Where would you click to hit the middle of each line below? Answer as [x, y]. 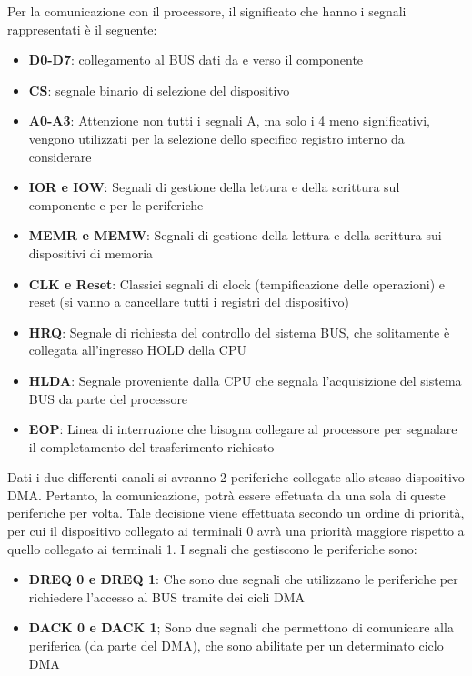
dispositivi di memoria [91, 252]
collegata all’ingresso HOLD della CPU [137, 350]
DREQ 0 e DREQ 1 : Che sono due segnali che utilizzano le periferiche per [243, 579]
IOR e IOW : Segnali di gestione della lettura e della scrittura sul [214, 187]
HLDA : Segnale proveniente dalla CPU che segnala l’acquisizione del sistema [245, 380]
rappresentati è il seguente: [82, 29]
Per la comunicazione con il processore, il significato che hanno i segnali [207, 11]
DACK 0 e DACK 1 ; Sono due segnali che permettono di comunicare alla [241, 627]
